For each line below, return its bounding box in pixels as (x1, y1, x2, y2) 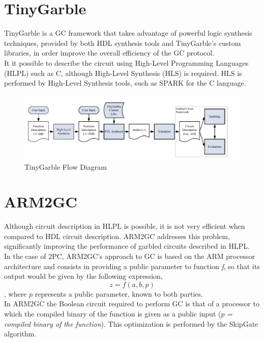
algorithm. (4, 328, 37, 339)
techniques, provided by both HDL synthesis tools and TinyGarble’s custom (4, 37, 241, 48)
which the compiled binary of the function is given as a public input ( (4, 308, 221, 319)
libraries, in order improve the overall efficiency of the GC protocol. (4, 47, 215, 58)
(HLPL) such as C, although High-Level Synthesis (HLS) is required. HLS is (4, 67, 242, 78)
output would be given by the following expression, (4, 271, 163, 281)
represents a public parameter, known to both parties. (35, 288, 203, 299)
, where (4, 288, 27, 299)
